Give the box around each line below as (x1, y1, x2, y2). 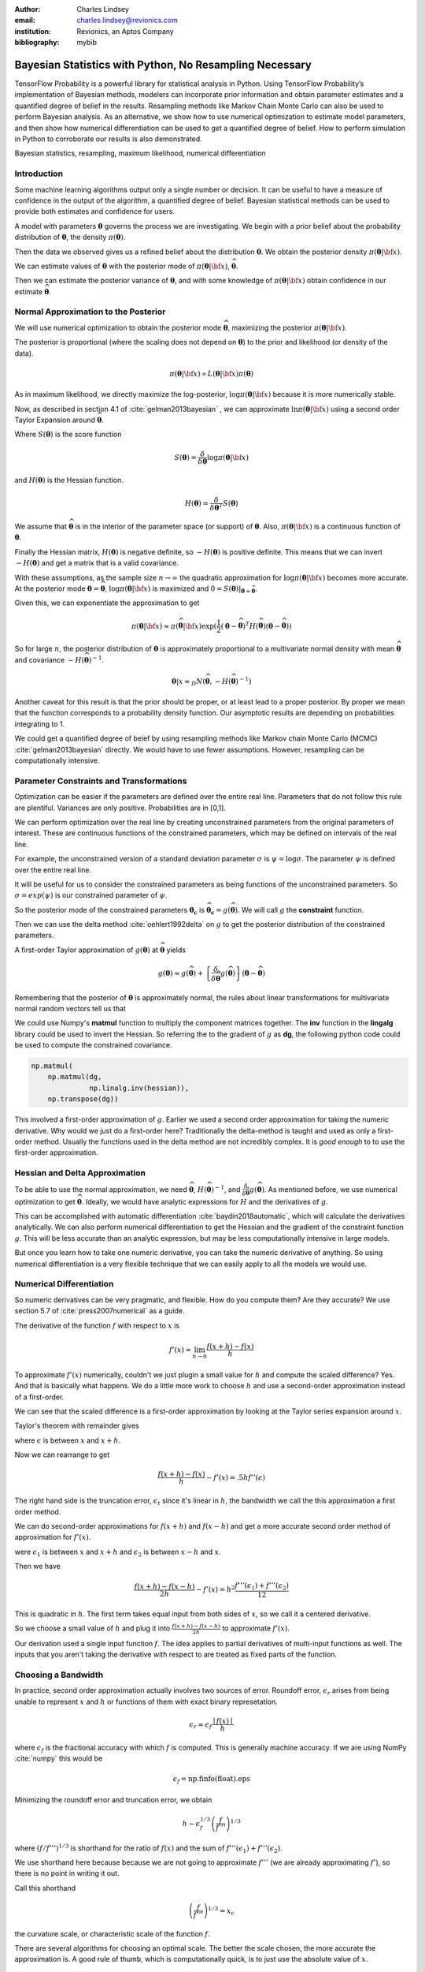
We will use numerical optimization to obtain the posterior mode (14, 323, 222, 332)
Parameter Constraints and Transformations (14, 775, 187, 786)
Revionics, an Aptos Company (76, 26, 175, 35)
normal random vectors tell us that (14, 1003, 126, 1013)
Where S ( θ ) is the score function (14, 430, 122, 439)
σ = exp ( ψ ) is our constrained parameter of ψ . (14, 891, 168, 900)
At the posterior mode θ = (14, 584, 100, 593)
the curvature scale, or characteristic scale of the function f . (14, 1929, 210, 1938)
